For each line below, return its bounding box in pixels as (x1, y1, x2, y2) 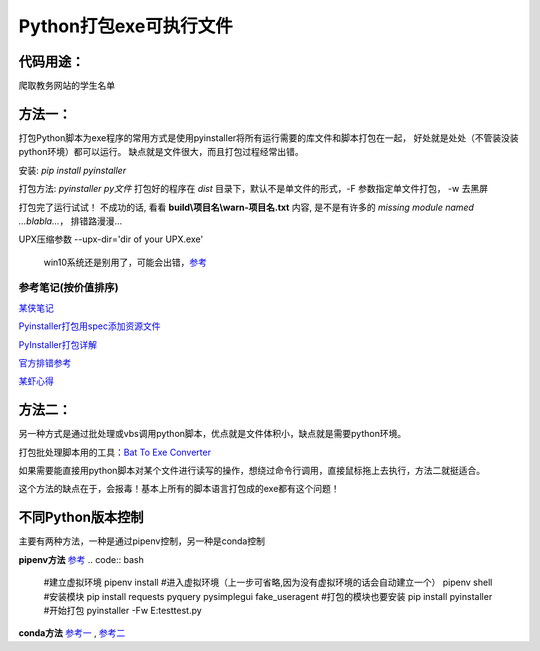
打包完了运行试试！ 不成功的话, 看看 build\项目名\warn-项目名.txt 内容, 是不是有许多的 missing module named (18, 201, 475, 213)
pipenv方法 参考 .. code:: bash (18, 553, 144, 565)
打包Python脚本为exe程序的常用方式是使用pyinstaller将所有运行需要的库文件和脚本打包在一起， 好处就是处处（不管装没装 (18, 131, 519, 144)
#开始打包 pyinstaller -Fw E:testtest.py (43, 604, 202, 616)
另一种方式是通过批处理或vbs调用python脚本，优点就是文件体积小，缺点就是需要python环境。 (18, 428, 407, 440)
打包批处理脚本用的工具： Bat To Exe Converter (18, 446, 212, 458)
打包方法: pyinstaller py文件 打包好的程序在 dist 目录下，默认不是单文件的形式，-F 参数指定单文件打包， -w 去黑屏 (18, 183, 489, 195)
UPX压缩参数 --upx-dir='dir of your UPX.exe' (18, 233, 204, 245)
